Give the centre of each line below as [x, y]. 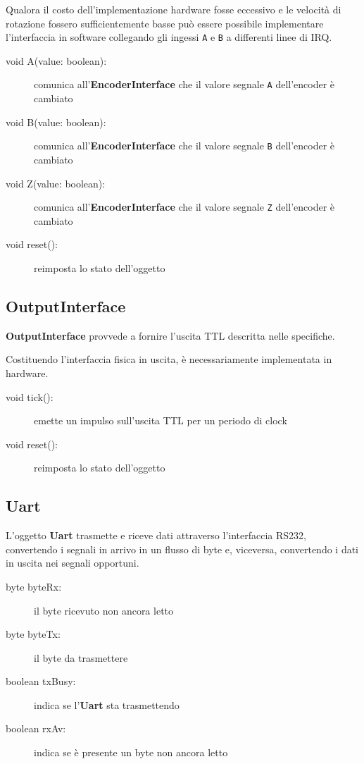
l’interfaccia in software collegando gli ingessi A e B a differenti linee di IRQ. [169, 37]
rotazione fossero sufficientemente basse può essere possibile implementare [165, 23]
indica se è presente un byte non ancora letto [131, 752]
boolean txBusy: [41, 681]
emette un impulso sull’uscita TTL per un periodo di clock [161, 420]
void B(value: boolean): [56, 122]
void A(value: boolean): [56, 60]
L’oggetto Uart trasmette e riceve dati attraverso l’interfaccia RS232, [156, 535]
